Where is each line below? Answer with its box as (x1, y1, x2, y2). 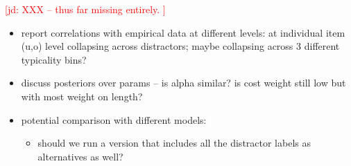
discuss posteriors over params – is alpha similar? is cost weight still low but (21, 75, 346, 90)
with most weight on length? (21, 89, 143, 103)
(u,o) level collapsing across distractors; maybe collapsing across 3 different (21, 39, 340, 53)
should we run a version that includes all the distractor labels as (37, 136, 311, 150)
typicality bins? (21, 52, 87, 66)
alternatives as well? (37, 149, 123, 163)
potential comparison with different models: (21, 112, 207, 127)
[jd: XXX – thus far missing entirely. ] (5, 2, 166, 16)
